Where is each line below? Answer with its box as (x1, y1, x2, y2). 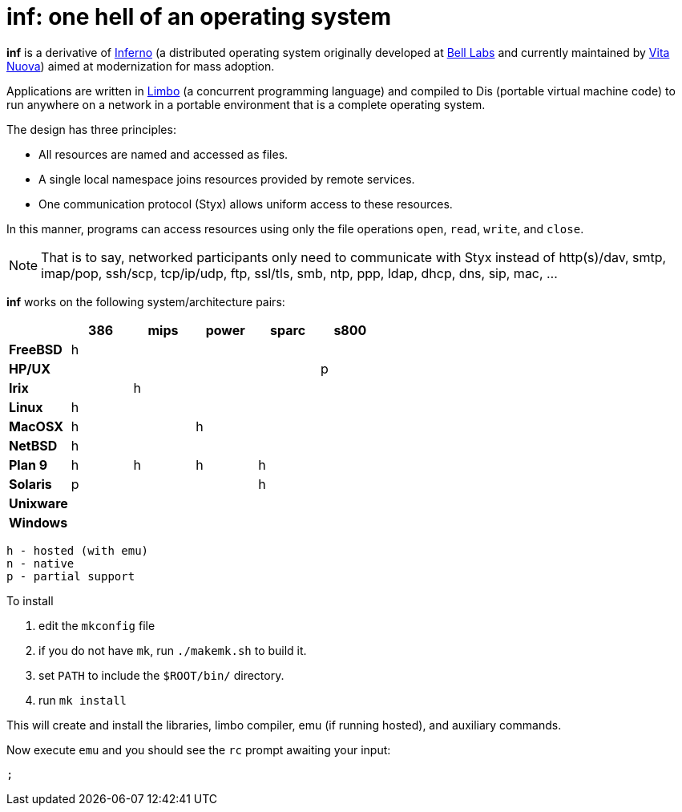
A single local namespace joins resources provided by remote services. (38, 172, 415, 186)
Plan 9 (9, 456, 48, 473)
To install (6, 593, 54, 608)
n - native (6, 556, 75, 570)
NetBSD (9, 437, 58, 454)
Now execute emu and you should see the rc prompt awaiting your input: (6, 742, 391, 757)
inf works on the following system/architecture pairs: (6, 294, 285, 309)
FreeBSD (9, 341, 63, 358)
